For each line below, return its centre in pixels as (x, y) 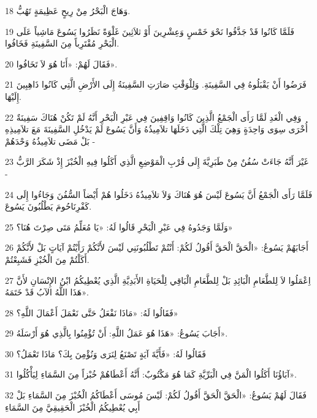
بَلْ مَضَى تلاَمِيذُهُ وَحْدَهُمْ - (50, 141)
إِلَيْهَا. (13, 96)
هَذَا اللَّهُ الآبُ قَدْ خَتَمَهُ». (47, 292)
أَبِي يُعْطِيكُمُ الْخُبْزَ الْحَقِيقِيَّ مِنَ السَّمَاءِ (73, 407)
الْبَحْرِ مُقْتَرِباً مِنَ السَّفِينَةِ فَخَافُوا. (62, 43)
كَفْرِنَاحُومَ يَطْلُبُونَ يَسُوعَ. (48, 206)
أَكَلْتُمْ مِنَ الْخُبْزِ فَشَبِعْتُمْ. (47, 259)
